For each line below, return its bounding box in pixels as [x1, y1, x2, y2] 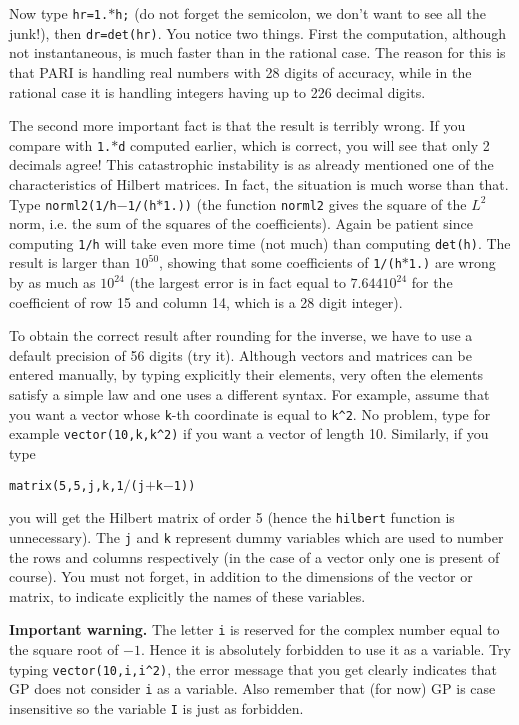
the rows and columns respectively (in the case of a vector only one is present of [9, 546, 500, 567]
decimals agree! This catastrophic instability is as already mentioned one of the [9, 154, 494, 175]
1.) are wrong [408, 252, 496, 273]
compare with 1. [9, 134, 112, 155]
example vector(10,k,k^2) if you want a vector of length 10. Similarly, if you [9, 423, 489, 444]
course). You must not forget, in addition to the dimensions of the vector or [9, 566, 473, 587]
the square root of [9, 638, 119, 659]
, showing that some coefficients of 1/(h [159, 252, 402, 273]
